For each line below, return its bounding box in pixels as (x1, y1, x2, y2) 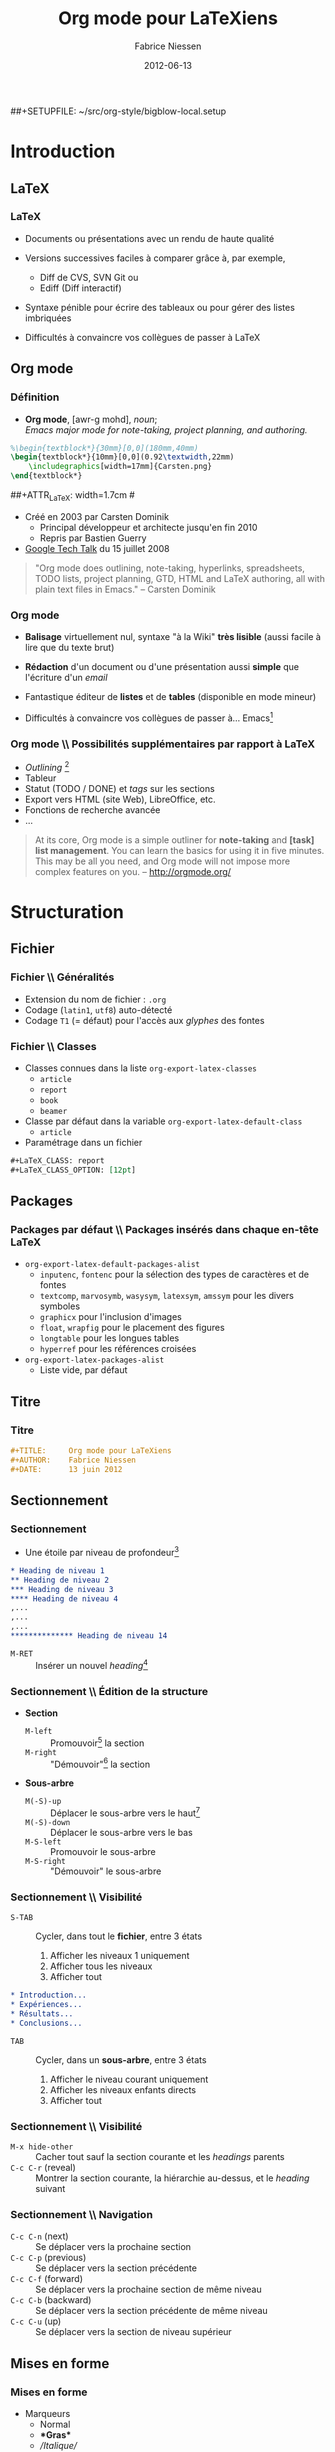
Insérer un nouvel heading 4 (35, 1657, 148, 1671)
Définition (10, 390, 60, 404)
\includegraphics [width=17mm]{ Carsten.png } (28, 462, 213, 472)
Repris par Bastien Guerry (39, 532, 147, 544)
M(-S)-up (24, 1797, 62, 1807)
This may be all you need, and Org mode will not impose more (34, 855, 291, 867)
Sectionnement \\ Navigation (10, 2207, 153, 2221)
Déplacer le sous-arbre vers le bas (49, 1826, 193, 1838)
